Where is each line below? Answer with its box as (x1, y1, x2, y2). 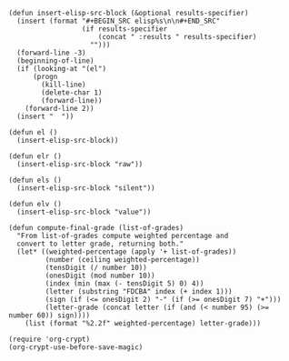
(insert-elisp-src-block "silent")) (16, 184, 155, 193)
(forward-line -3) (16, 48, 87, 57)
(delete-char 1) (41, 88, 103, 97)
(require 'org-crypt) (8, 335, 91, 344)
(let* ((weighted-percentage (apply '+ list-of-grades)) (16, 247, 237, 256)
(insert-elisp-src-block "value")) (16, 207, 152, 216)
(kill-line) (41, 80, 87, 89)
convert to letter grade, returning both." (16, 239, 184, 248)
